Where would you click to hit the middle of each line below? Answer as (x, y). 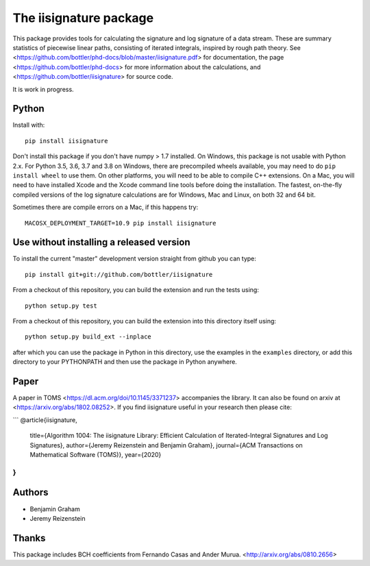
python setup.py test (61, 306)
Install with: (29, 125)
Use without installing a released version (101, 242)
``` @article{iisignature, (45, 420)
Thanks (29, 538)
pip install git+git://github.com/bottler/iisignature (119, 274)
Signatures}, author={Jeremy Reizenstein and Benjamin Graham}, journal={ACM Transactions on (166, 445)
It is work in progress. (44, 89)
